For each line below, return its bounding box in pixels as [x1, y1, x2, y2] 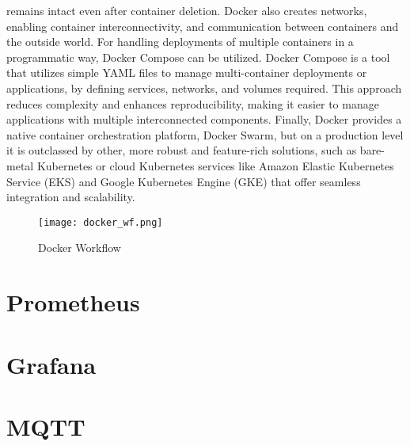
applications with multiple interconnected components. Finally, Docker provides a [6, 111, 402, 128]
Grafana [6, 348, 97, 380]
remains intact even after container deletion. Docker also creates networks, [6, 2, 367, 18]
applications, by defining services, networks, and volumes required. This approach [6, 79, 402, 96]
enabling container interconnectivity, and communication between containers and [6, 17, 399, 34]
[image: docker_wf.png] [38, 216, 163, 228]
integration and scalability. [6, 189, 135, 205]
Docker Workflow [38, 239, 121, 256]
